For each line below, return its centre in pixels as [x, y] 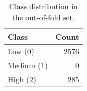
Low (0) [21, 51]
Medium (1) [28, 65]
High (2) [22, 79]
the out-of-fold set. [43, 17]
